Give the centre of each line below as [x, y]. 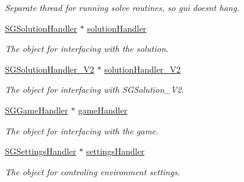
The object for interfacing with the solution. [87, 49]
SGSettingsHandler [41, 151]
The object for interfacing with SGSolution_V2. [94, 89]
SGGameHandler [37, 110]
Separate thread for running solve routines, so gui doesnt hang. [122, 7]
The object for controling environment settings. [93, 171]
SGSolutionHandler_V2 [50, 69]
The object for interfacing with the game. [82, 130]
